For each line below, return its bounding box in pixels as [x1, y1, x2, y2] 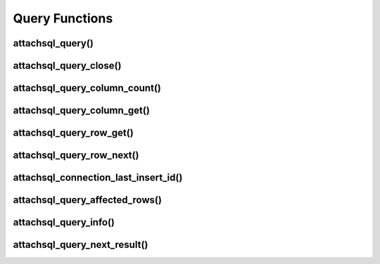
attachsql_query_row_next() [13, 150, 139, 161]
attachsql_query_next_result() [13, 239, 148, 251]
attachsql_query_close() [13, 60, 122, 72]
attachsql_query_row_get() [13, 127, 134, 139]
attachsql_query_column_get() [13, 105, 151, 117]
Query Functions [13, 11, 113, 26]
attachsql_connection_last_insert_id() [13, 172, 183, 184]
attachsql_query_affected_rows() [13, 194, 162, 206]
